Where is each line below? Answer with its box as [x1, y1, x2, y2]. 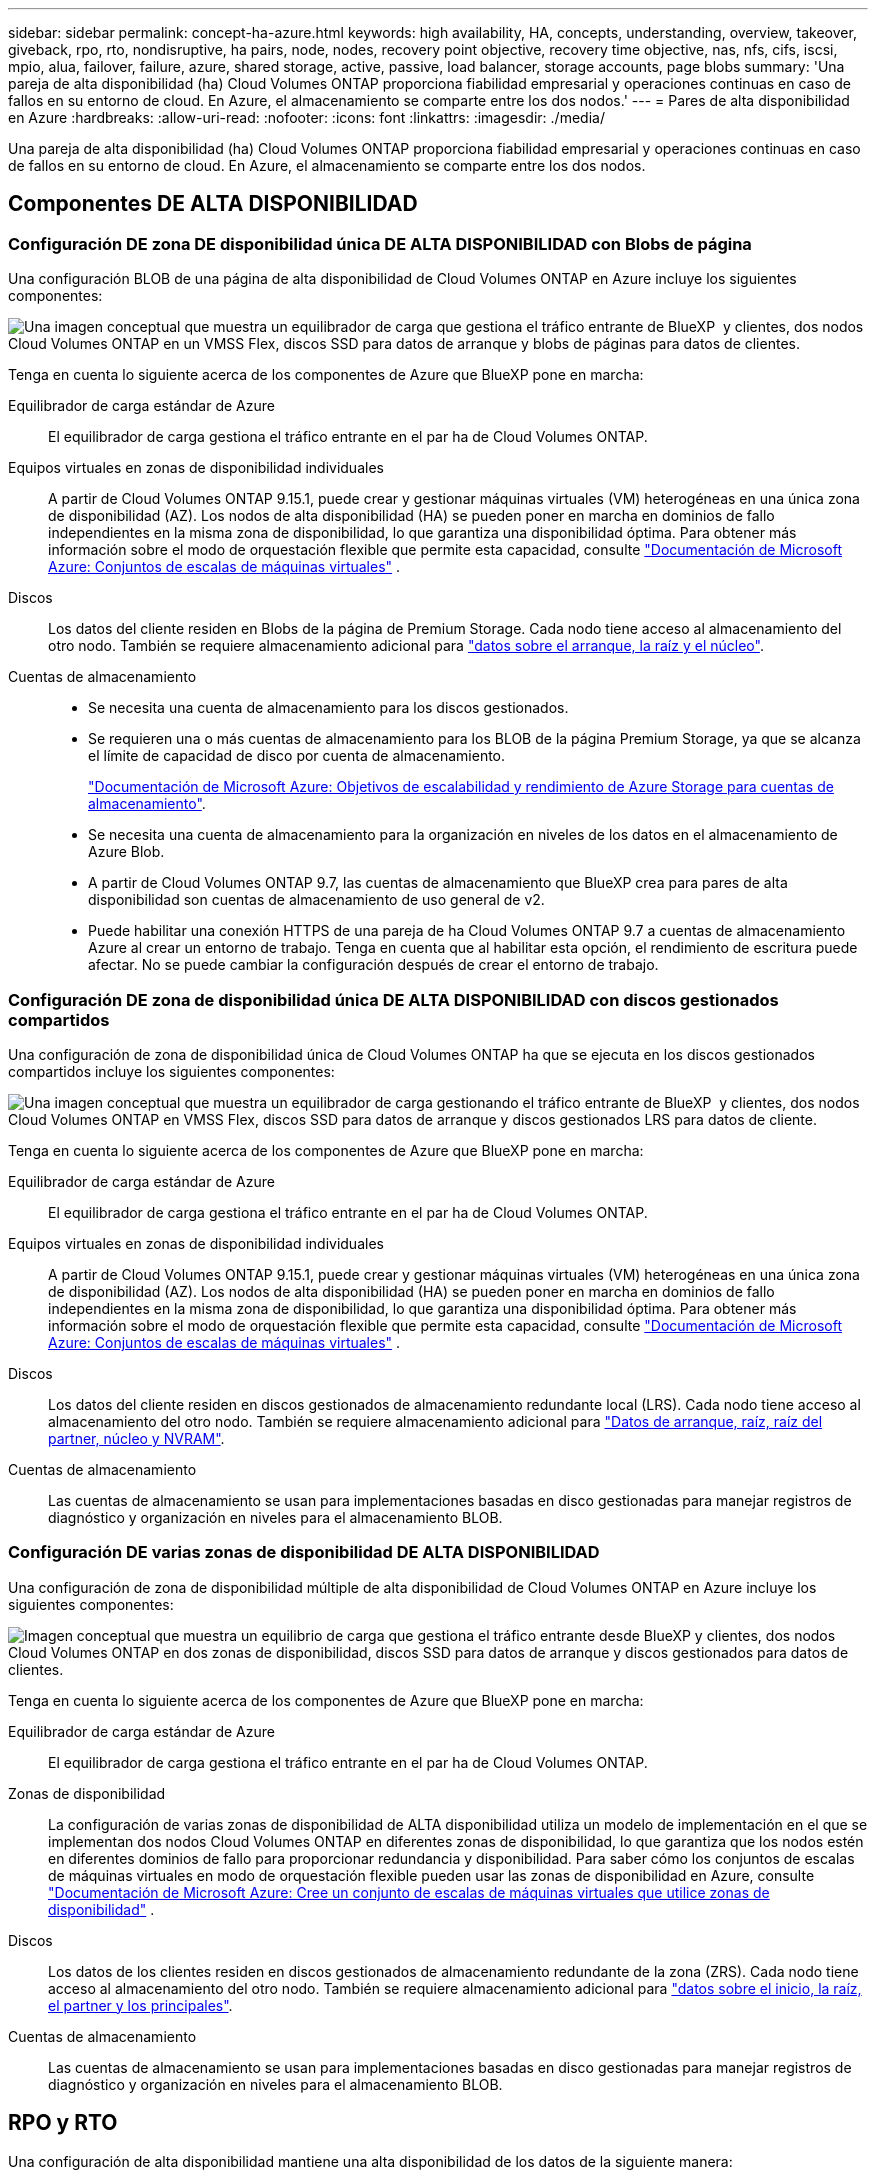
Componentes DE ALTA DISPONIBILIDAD [8, 191, 418, 217]
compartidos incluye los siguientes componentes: [8, 1062, 335, 1080]
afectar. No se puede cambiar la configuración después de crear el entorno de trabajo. [88, 956, 659, 974]
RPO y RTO [8, 2110, 118, 2136]
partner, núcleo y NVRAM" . [48, 1429, 225, 1447]
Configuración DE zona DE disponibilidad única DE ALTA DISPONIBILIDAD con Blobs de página [8, 233, 752, 254]
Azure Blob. [88, 843, 165, 861]
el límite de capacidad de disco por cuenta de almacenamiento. [88, 747, 506, 765]
